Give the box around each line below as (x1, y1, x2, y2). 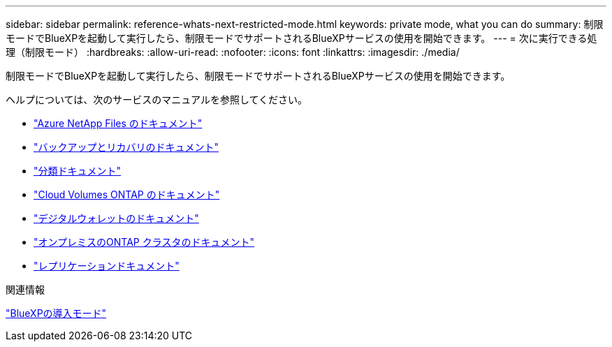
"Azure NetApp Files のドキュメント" (34, 117, 203, 129)
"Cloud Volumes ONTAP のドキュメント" (34, 189, 220, 200)
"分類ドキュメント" (34, 165, 122, 177)
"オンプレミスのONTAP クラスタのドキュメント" (34, 236, 254, 248)
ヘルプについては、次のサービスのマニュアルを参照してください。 (6, 94, 308, 105)
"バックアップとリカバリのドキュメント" (34, 141, 219, 153)
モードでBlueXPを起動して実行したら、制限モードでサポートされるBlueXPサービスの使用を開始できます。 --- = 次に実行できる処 (6, 32, 597, 44)
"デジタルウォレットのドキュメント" (34, 212, 199, 224)
